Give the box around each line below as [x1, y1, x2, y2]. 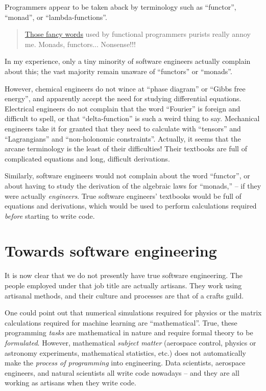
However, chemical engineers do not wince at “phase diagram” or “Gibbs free [5, 83, 246, 94]
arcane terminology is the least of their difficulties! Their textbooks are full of [5, 143, 247, 154]
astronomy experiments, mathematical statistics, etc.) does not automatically [5, 347, 247, 358]
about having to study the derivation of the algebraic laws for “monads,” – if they [5, 180, 261, 191]
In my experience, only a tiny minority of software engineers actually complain [5, 56, 251, 66]
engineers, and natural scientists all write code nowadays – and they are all [5, 367, 239, 378]
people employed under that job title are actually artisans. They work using [5, 280, 242, 290]
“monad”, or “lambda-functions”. [5, 11, 107, 22]
